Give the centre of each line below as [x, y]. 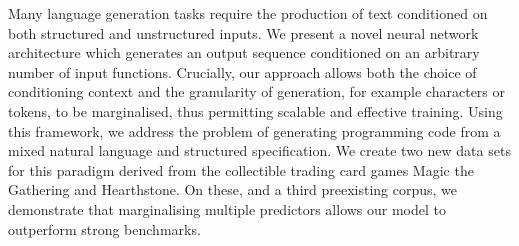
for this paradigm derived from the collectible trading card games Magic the [241, 169]
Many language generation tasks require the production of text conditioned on [248, 13]
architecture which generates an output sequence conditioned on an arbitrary [244, 52]
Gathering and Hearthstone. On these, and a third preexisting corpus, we [233, 189]
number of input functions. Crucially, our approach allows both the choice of [242, 71]
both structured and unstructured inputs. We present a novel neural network [243, 32]
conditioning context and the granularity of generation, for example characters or [256, 91]
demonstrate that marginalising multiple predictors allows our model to [227, 208]
